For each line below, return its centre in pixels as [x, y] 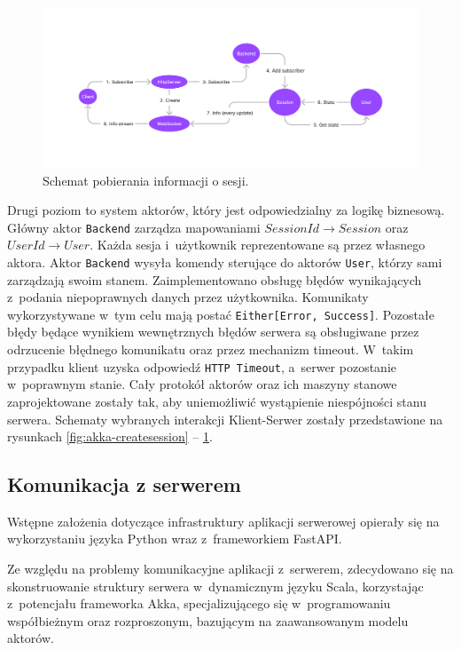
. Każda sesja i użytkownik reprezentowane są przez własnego [258, 245]
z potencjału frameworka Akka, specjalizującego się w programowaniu [199, 603]
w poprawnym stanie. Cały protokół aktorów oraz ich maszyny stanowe [202, 384]
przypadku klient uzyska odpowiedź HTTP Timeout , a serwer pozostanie [202, 366]
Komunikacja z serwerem [124, 484]
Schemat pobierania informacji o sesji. [146, 180]
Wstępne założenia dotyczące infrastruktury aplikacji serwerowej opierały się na [223, 521]
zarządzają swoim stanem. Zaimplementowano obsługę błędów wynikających [215, 279]
